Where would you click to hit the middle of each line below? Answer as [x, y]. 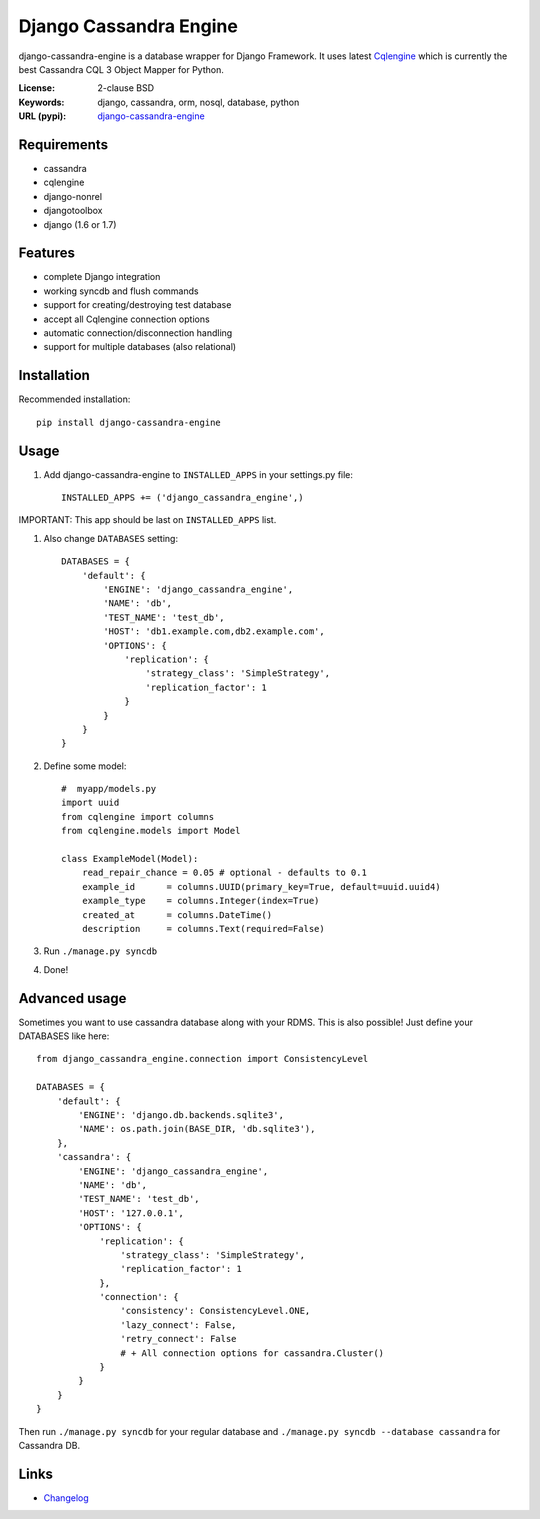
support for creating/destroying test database [137, 305]
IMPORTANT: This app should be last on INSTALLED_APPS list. [147, 520]
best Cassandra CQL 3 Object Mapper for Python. [121, 69]
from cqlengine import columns [138, 816]
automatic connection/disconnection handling [138, 333]
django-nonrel [73, 196]
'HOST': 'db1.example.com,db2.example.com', [214, 631]
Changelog [66, 1497]
